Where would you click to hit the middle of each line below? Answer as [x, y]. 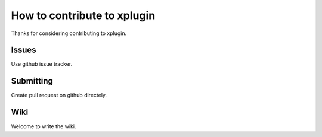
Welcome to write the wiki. [44, 126]
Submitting [32, 81]
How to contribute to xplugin [83, 15]
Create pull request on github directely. [59, 95]
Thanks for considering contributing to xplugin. [69, 33]
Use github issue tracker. [42, 64]
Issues [24, 50]
